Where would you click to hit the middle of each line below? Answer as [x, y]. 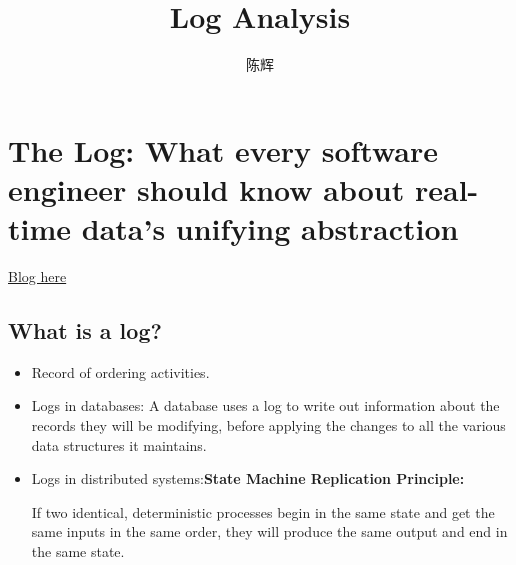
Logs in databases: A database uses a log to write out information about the [265, 405]
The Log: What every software [223, 149]
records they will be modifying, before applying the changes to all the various [268, 425]
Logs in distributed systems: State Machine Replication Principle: [248, 478]
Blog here [37, 276]
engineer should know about [206, 188]
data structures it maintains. [119, 444]
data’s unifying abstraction [270, 228]
